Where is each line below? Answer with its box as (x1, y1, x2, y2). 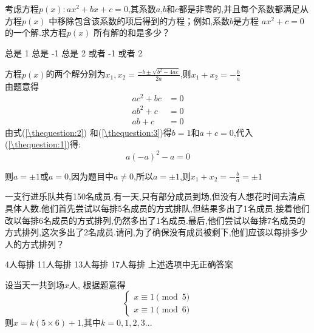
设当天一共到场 (5, 278, 64, 291)
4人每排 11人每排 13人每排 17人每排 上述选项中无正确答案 (5, 258, 233, 271)
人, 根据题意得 (69, 278, 126, 291)
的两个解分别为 (46, 67, 106, 80)
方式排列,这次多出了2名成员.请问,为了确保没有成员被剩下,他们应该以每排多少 (5, 226, 308, 238)
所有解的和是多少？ (94, 26, 171, 39)
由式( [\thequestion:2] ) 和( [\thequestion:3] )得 (5, 126, 172, 138)
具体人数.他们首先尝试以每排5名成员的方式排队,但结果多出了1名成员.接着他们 (5, 201, 310, 214)
